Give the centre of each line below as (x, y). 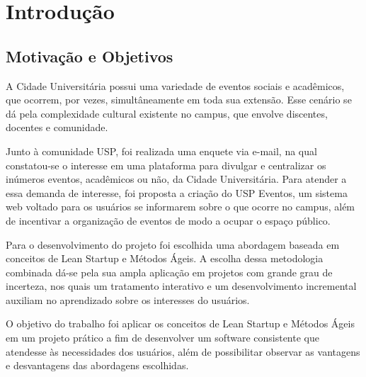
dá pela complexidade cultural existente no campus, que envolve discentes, (167, 113)
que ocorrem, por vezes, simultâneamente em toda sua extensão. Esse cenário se (179, 100)
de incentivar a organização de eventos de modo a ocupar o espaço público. (168, 220)
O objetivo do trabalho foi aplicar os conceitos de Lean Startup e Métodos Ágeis (180, 323)
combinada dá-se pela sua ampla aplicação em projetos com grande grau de (169, 272)
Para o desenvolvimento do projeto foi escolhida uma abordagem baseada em (173, 244)
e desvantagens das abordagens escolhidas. (97, 365)
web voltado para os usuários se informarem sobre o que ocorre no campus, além (181, 207)
